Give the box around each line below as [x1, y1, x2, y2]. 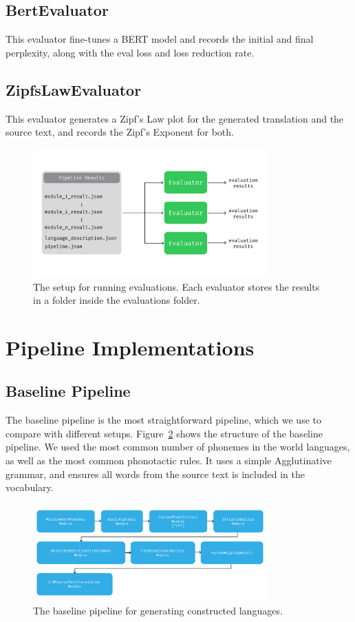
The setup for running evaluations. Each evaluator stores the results [33, 279, 320, 293]
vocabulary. [6, 480, 54, 495]
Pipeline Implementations [6, 333, 255, 361]
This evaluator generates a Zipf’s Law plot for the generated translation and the [6, 111, 344, 125]
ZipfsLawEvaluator [6, 79, 142, 100]
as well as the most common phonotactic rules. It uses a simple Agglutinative [6, 453, 332, 468]
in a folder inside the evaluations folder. [33, 293, 200, 307]
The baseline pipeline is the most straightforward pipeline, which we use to [6, 413, 321, 427]
